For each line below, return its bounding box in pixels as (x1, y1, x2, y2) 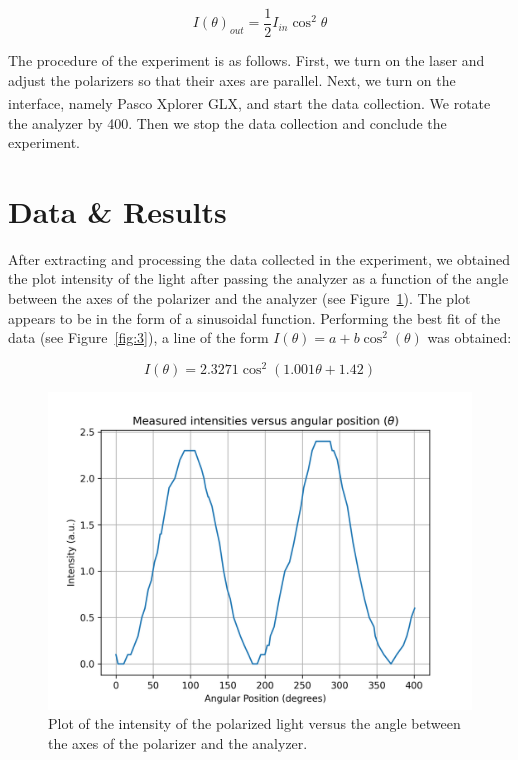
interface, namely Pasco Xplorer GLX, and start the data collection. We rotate (8, 92, 491, 113)
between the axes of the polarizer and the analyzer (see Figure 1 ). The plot (8, 288, 471, 308)
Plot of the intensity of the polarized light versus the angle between (48, 713, 461, 734)
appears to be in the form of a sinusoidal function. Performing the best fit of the (8, 307, 501, 328)
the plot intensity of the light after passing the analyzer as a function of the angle (8, 268, 509, 289)
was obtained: (427, 327, 512, 348)
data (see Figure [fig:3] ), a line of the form (8, 327, 269, 348)
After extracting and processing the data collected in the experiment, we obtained (8, 248, 510, 269)
